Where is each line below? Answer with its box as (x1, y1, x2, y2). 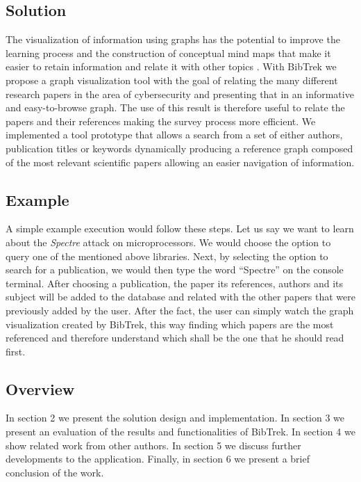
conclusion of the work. (6, 465, 104, 479)
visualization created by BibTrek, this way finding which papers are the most (6, 316, 334, 331)
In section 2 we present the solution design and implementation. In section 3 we (6, 410, 345, 425)
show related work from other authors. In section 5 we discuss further (6, 437, 301, 452)
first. (6, 344, 26, 358)
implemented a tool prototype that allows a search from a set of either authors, (6, 127, 343, 142)
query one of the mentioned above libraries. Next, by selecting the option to (6, 248, 328, 263)
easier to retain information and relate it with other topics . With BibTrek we (6, 59, 337, 74)
